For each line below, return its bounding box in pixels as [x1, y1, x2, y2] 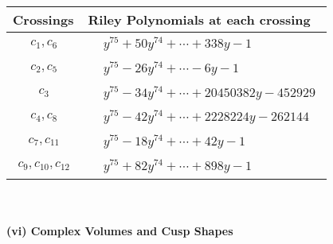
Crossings [13, 10, 74, 29]
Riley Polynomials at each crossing [88, 10, 311, 29]
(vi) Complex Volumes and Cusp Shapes [6, 223, 233, 239]
